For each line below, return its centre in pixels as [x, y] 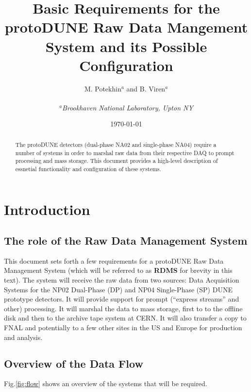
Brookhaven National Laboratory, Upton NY [128, 107]
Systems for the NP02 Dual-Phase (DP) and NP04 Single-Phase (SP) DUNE [118, 289]
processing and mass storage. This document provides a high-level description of [117, 161]
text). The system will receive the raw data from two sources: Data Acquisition [122, 280]
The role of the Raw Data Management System [126, 241]
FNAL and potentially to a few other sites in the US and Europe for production [123, 328]
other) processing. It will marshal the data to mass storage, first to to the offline [123, 308]
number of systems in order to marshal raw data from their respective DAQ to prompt [125, 152]
